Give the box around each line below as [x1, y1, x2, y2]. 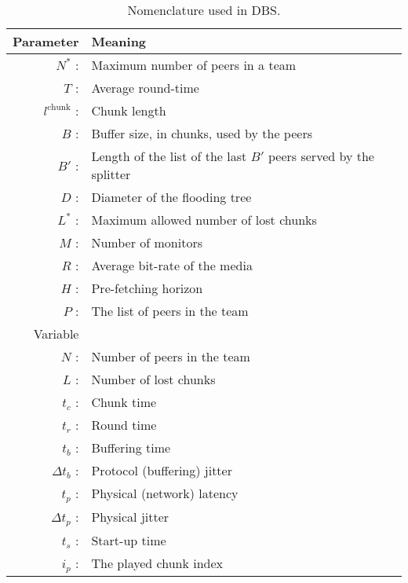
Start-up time [91, 530, 166, 549]
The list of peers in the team [91, 302, 249, 320]
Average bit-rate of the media [91, 256, 253, 274]
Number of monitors [91, 233, 202, 251]
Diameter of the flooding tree [91, 188, 252, 206]
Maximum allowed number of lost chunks [91, 211, 317, 229]
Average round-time [91, 79, 199, 97]
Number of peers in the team [91, 347, 250, 365]
